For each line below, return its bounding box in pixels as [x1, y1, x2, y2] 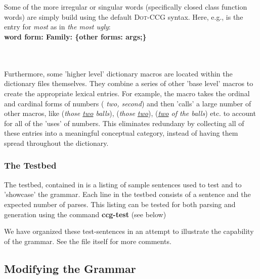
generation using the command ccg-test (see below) [4, 209, 166, 219]
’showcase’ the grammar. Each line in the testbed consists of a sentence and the [4, 189, 251, 200]
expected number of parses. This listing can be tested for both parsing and [4, 198, 236, 209]
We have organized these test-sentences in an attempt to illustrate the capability [4, 226, 254, 236]
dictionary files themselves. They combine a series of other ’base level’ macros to [4, 78, 253, 89]
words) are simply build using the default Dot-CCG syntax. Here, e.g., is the [4, 11, 243, 22]
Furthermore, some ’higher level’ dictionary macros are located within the [4, 68, 233, 78]
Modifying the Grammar [4, 260, 136, 276]
